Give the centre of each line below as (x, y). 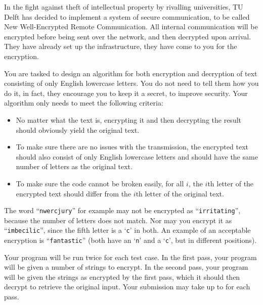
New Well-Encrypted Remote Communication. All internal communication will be (131, 27)
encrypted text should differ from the (74, 193)
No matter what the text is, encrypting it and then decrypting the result (129, 119)
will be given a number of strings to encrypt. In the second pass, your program (126, 267)
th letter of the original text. (180, 193)
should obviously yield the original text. (78, 130)
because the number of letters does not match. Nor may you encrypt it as (118, 220)
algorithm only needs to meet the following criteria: (84, 103)
